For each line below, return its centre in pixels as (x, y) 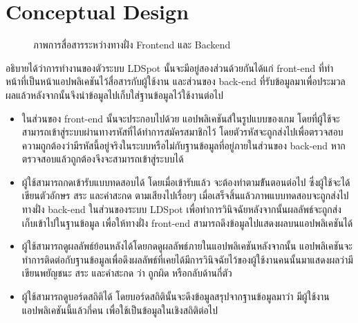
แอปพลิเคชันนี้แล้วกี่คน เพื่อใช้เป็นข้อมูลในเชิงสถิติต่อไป (120, 310)
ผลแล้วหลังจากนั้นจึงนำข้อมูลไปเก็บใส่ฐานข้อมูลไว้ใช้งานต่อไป (114, 94)
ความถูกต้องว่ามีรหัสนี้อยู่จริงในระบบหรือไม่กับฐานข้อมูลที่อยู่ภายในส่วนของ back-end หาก (183, 145)
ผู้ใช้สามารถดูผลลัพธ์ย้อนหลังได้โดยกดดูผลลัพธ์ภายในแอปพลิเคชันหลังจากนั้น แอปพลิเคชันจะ (187, 246)
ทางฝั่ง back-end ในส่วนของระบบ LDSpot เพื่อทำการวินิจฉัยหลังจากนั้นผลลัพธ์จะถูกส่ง (181, 209)
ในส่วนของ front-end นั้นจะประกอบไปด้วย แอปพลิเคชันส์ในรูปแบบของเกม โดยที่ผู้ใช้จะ (181, 118)
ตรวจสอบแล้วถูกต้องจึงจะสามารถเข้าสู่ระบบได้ (103, 159)
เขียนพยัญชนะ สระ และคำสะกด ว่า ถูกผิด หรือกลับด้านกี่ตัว (127, 273)
